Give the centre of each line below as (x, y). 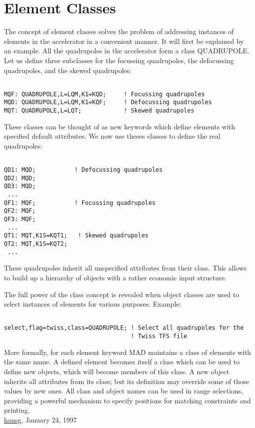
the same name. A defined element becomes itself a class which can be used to (122, 362)
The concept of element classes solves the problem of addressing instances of (119, 31)
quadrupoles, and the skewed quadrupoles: (68, 70)
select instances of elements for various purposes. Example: (93, 304)
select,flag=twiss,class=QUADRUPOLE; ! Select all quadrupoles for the (124, 328)
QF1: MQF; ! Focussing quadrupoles (80, 203)
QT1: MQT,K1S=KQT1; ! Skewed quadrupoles (76, 236)
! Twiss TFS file (159, 336)
